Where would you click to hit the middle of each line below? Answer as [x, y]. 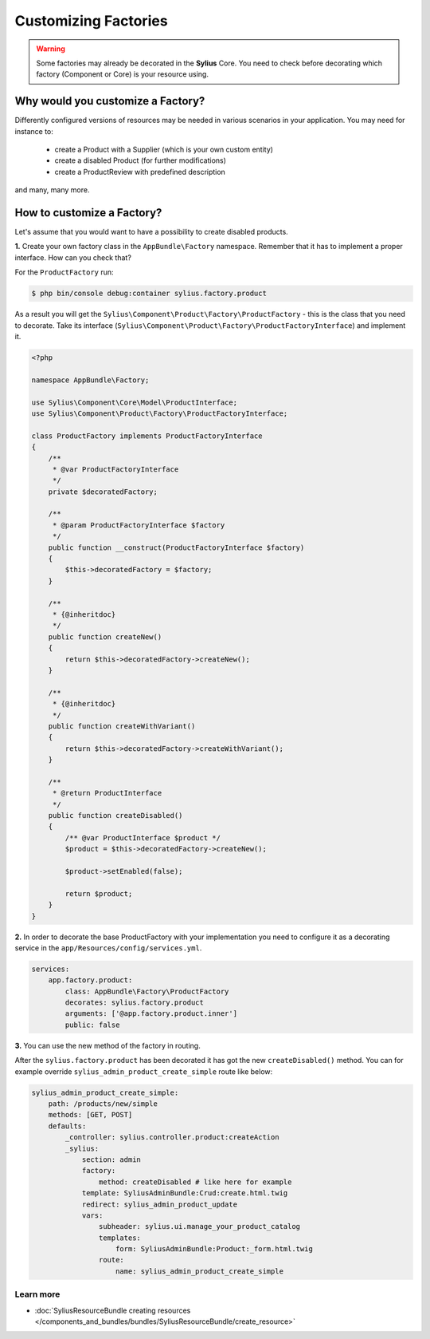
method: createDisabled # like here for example [195, 1182]
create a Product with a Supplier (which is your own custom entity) [164, 150]
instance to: [34, 131]
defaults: [67, 1126]
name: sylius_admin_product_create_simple [200, 1271]
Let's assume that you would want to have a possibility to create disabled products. [151, 232]
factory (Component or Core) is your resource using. [122, 74]
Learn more [37, 1294]
